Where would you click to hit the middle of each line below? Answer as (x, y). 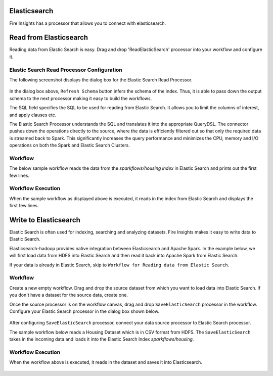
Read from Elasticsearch (49, 38)
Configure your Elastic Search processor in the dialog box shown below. (84, 311)
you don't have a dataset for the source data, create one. (69, 295)
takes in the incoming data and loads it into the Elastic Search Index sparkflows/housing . (102, 339)
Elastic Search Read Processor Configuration (66, 70)
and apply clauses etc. (33, 115)
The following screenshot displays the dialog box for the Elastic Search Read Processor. (101, 80)
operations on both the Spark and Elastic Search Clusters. (70, 145)
